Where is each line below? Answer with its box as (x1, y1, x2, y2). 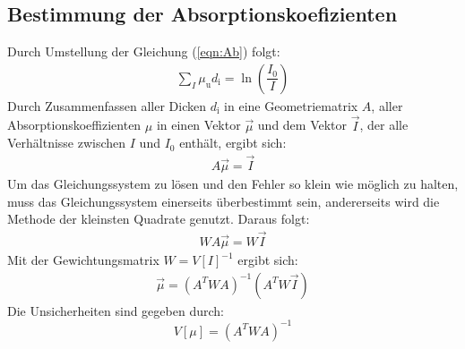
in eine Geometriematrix (224, 96, 358, 115)
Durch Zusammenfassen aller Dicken (7, 96, 206, 115)
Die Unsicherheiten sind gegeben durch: (7, 301, 224, 319)
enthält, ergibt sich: (179, 133, 287, 152)
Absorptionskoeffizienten (7, 115, 142, 134)
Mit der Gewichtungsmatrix (7, 251, 159, 269)
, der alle (359, 115, 409, 134)
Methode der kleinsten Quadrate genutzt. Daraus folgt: (7, 209, 310, 228)
